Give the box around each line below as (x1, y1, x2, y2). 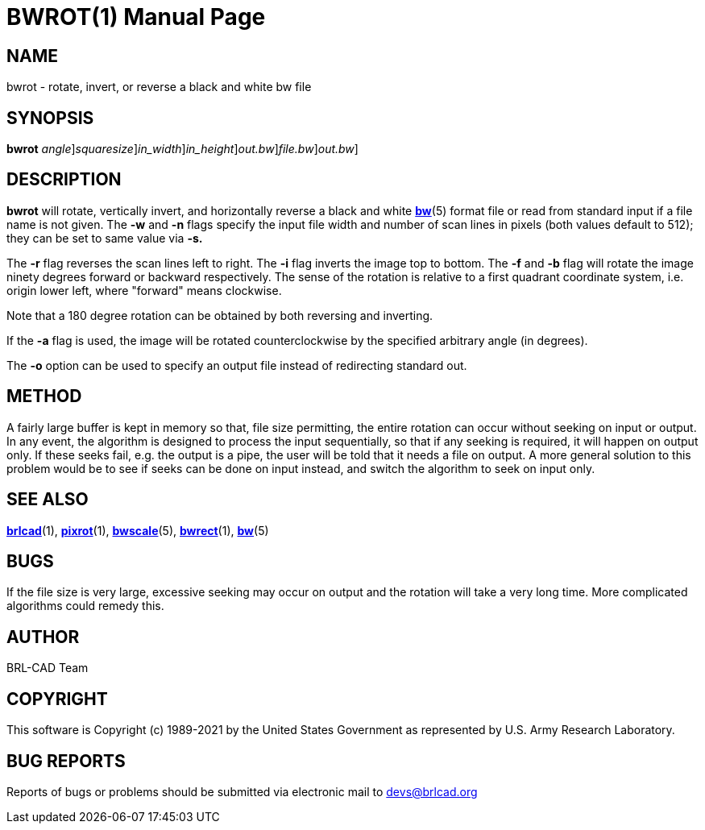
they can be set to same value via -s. (6, 230, 203, 245)
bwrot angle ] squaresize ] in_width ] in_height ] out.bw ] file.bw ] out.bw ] (6, 142, 359, 156)
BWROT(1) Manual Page (6, 3, 266, 31)
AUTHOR (6, 626, 80, 647)
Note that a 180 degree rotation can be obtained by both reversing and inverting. (6, 308, 433, 322)
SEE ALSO (6, 489, 89, 510)
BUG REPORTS (6, 750, 126, 771)
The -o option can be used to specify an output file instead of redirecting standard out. (6, 358, 467, 372)
